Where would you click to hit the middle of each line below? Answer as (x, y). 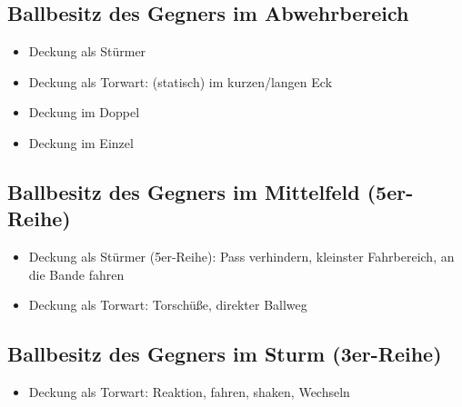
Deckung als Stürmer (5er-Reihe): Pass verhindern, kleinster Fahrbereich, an (241, 257)
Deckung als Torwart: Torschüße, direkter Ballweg (168, 305)
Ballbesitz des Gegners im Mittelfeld (184, 191)
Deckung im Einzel (81, 142)
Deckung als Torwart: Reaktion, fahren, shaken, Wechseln (189, 392)
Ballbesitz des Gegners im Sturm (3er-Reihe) (225, 354)
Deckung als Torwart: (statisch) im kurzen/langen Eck (181, 81)
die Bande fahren (76, 274)
